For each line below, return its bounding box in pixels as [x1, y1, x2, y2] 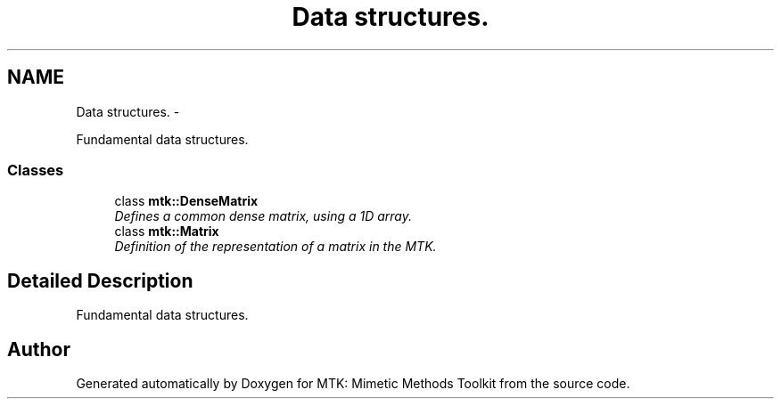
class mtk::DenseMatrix [114, 193, 259, 209]
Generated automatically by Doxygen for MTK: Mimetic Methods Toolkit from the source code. [76, 376, 630, 392]
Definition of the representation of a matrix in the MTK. [114, 239, 437, 255]
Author [7, 337, 70, 361]
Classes [7, 160, 64, 179]
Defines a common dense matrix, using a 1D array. [114, 208, 413, 224]
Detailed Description [7, 269, 193, 292]
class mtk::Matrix [114, 223, 219, 240]
